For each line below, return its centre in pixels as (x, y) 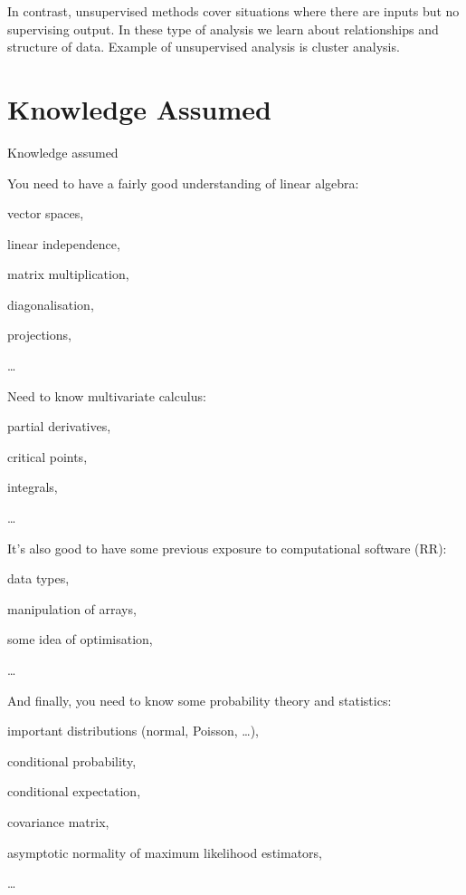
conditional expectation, (74, 791)
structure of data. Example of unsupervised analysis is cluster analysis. (204, 47)
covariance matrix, (58, 821)
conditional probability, (72, 760)
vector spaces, (46, 213)
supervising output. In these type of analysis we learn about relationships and (223, 29)
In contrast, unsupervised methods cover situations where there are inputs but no (233, 11)
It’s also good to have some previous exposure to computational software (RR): (227, 548)
